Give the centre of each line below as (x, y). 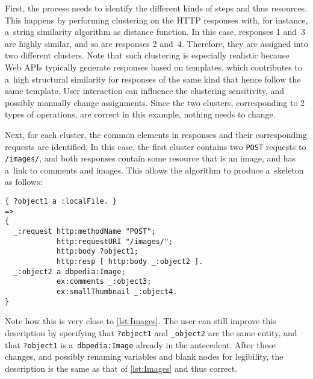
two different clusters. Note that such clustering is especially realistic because (147, 55)
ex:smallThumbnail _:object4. (117, 291)
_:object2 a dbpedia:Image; (70, 271)
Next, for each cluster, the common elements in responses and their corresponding (156, 134)
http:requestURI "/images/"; (115, 241)
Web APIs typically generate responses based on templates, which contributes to (153, 67)
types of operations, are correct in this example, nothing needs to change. (140, 114)
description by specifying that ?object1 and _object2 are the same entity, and (151, 332)
